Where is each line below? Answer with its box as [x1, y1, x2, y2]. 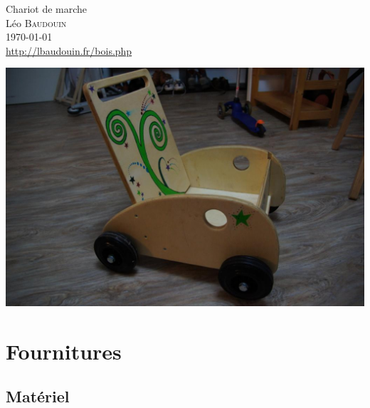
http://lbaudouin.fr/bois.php [6, 43, 132, 58]
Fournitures [6, 336, 122, 365]
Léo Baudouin [6, 15, 67, 30]
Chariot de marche [6, 1, 88, 16]
